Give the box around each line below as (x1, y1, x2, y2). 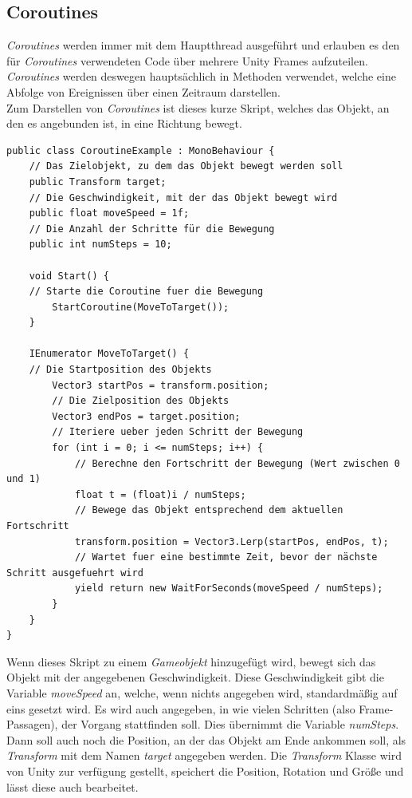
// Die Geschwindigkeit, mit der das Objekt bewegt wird (29, 192, 338, 203)
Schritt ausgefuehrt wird (6, 567, 143, 579)
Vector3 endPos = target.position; (52, 410, 241, 422)
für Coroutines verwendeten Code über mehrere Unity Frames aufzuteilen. (6, 52, 368, 69)
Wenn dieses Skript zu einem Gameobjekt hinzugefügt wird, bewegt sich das (6, 653, 376, 670)
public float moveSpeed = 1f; (29, 207, 190, 219)
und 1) (6, 473, 41, 485)
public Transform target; (29, 176, 167, 188)
